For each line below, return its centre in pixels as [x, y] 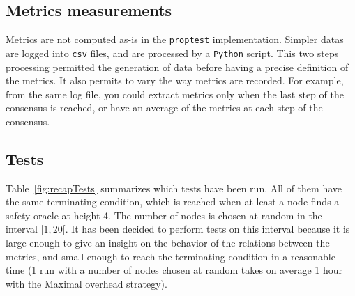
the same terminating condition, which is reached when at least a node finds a [173, 202]
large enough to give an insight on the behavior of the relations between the [168, 243]
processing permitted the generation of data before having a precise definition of [177, 67]
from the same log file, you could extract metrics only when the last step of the [175, 94]
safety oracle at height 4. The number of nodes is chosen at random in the [164, 215]
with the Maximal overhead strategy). [86, 283]
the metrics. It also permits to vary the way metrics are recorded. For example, [175, 80]
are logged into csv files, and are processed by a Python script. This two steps [172, 53]
